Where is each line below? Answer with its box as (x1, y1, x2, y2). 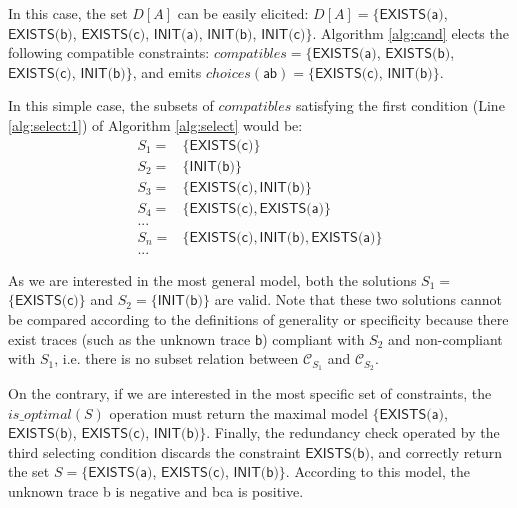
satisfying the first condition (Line (295, 95, 505, 116)
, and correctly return (370, 441, 503, 462)
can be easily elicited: (177, 3, 309, 23)
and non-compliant (388, 328, 503, 349)
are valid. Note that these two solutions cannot (214, 289, 502, 310)
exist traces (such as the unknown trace (8, 328, 251, 349)
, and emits (132, 61, 202, 82)
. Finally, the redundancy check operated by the (206, 422, 500, 443)
